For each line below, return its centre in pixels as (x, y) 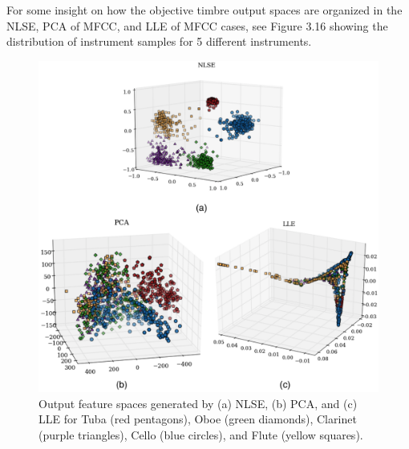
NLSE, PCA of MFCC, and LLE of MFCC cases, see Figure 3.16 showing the (197, 25)
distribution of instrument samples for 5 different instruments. (159, 41)
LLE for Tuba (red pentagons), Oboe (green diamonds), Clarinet (198, 419)
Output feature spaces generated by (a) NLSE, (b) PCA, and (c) (198, 403)
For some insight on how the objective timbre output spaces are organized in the (204, 10)
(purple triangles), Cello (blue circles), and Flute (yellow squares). (201, 434)
